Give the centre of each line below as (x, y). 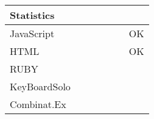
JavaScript (32, 33)
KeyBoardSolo (40, 86)
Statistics (32, 15)
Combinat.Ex (38, 104)
